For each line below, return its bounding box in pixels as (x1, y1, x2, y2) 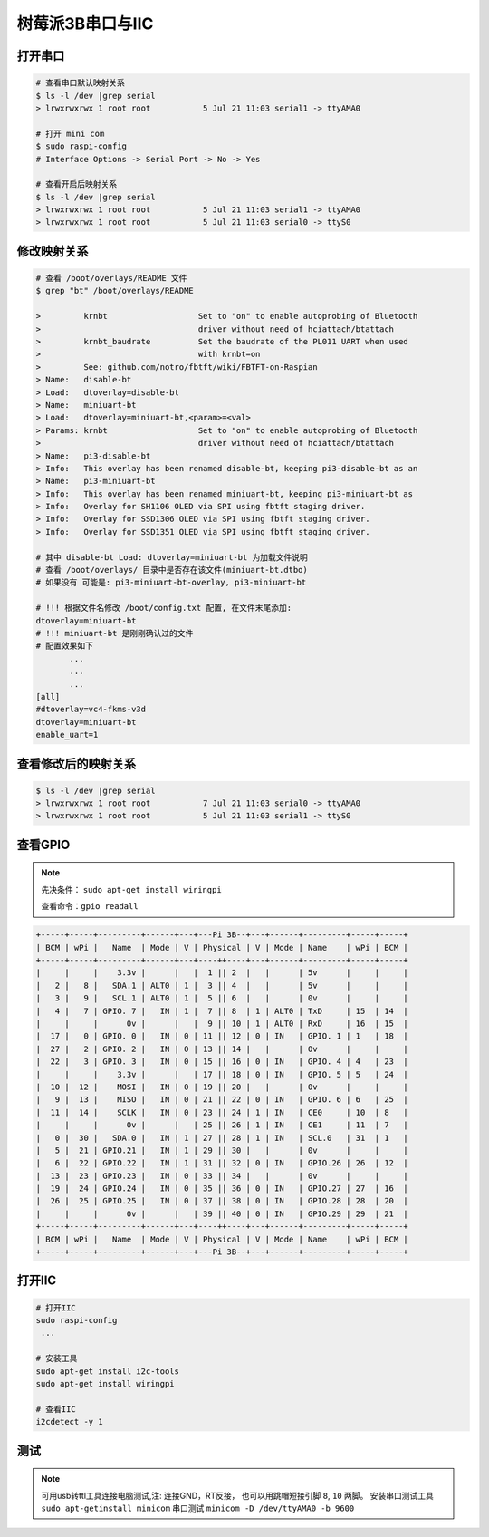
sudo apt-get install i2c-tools (35, 1366, 180, 1377)
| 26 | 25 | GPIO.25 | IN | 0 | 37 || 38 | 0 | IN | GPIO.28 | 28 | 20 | (35, 1196, 409, 1206)
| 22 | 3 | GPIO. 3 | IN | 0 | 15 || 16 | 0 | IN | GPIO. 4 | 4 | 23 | (35, 1057, 409, 1067)
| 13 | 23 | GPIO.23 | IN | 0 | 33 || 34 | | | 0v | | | (35, 1170, 409, 1181)
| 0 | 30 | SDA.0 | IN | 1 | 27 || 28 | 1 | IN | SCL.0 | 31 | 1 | (35, 1133, 409, 1143)
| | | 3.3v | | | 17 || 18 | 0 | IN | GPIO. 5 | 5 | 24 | (35, 1069, 409, 1079)
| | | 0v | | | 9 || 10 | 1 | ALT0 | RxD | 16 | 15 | (35, 1018, 409, 1029)
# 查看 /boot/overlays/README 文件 (35, 273, 187, 284)
